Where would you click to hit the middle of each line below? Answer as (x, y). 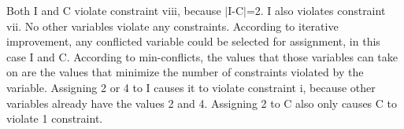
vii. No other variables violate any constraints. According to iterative (172, 26)
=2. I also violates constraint (316, 10)
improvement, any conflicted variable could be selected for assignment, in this (193, 41)
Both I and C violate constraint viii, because (114, 10)
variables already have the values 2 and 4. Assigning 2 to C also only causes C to (202, 103)
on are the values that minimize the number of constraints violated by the (185, 72)
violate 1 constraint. (55, 118)
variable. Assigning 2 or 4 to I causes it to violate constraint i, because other (191, 87)
